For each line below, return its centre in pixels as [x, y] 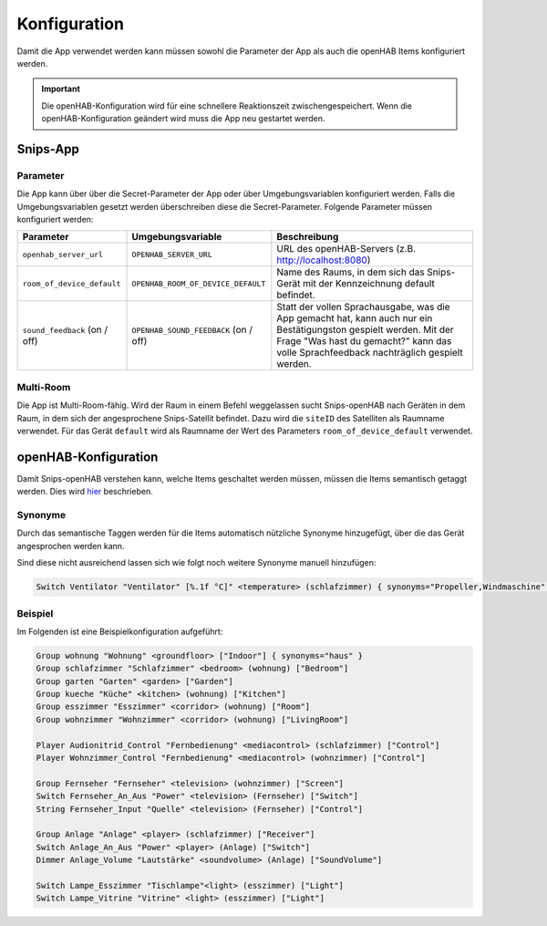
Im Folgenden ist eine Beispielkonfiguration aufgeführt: [120, 631]
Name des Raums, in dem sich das [351, 272]
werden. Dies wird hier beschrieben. [85, 492]
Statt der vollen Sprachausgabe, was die [363, 307]
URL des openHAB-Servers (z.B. [346, 249]
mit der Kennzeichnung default [368, 284]
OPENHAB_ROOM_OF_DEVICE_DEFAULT [199, 283]
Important [61, 89]
